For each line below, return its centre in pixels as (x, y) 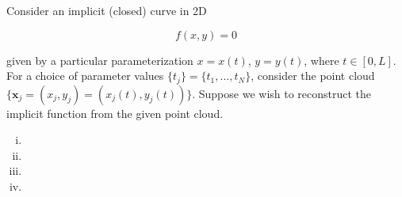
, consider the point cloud (313, 76)
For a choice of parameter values (85, 76)
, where (322, 60)
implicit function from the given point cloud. (115, 113)
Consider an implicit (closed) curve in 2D (107, 10)
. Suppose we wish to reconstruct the (282, 93)
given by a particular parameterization (100, 60)
